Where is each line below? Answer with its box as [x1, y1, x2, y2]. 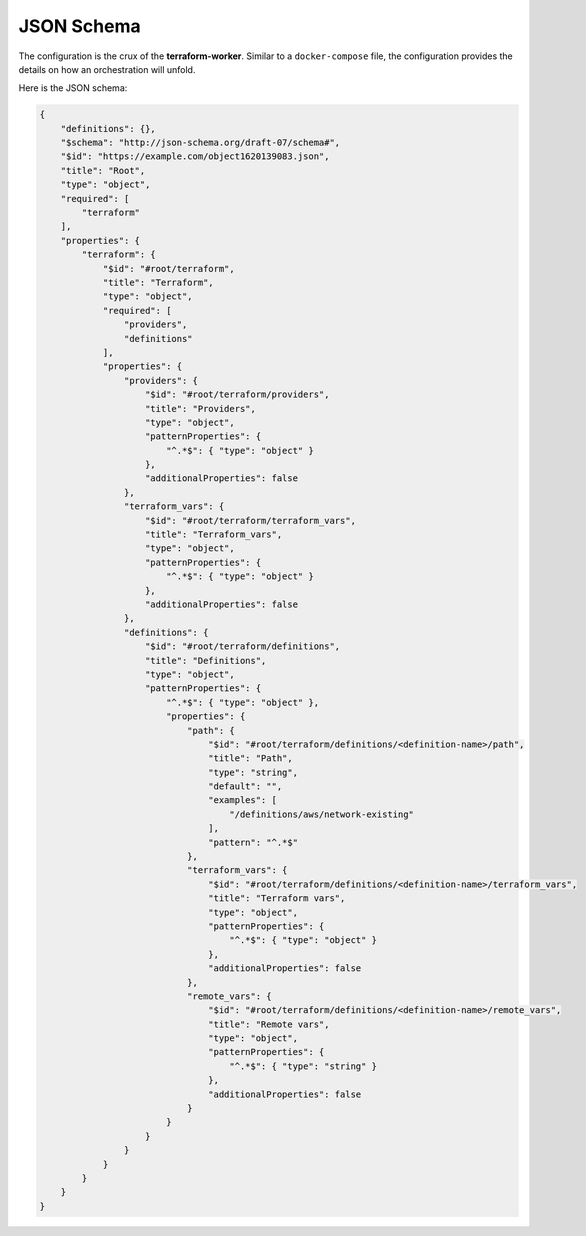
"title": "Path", [208, 753, 294, 764]
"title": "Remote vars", [208, 1018, 330, 1030]
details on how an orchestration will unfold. [18, 63, 196, 75]
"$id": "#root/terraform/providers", [145, 389, 330, 400]
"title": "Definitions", [145, 655, 267, 666]
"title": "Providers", [145, 403, 257, 414]
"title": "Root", [60, 165, 146, 176]
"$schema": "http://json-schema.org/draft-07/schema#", [60, 137, 341, 149]
